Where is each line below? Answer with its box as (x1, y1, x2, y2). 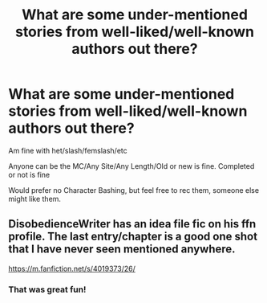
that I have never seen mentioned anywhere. (8, 243, 236, 256)
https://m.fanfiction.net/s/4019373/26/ (8, 264, 136, 273)
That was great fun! (8, 284, 87, 295)
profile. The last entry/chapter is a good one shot (8, 230, 258, 244)
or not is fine (8, 170, 51, 179)
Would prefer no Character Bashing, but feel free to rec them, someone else (8, 185, 259, 194)
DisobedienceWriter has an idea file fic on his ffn (8, 217, 257, 231)
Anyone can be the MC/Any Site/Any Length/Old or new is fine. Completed (8, 161, 255, 170)
